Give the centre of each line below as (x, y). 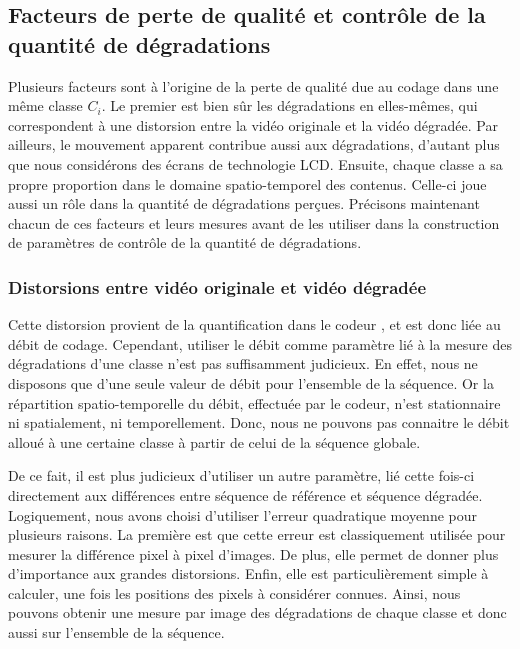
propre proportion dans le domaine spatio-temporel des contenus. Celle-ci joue (247, 183)
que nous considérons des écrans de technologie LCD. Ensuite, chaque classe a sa (255, 163)
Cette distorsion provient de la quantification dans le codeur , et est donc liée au (254, 324)
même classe (45, 105)
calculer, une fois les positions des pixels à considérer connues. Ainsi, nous (234, 592)
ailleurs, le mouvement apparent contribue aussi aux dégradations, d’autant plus (254, 144)
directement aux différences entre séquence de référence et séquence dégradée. (245, 494)
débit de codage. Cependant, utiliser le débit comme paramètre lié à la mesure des (260, 343)
